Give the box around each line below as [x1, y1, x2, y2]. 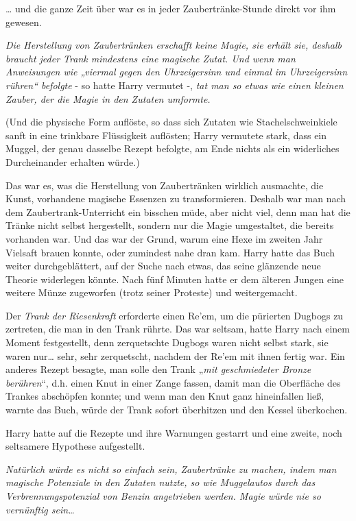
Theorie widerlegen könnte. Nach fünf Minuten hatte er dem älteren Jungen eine [5, 271, 344, 286]
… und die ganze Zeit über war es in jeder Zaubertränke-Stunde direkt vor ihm [5, 1, 336, 15]
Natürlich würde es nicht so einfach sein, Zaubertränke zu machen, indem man [5, 461, 337, 476]
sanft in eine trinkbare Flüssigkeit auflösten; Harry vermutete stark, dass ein [5, 128, 327, 142]
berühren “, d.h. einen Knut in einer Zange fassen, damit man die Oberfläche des [5, 375, 341, 389]
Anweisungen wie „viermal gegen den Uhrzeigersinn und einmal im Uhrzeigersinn [5, 64, 348, 79]
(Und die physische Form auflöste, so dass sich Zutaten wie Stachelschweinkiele [5, 114, 337, 129]
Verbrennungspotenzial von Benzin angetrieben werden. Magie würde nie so [5, 489, 321, 502]
